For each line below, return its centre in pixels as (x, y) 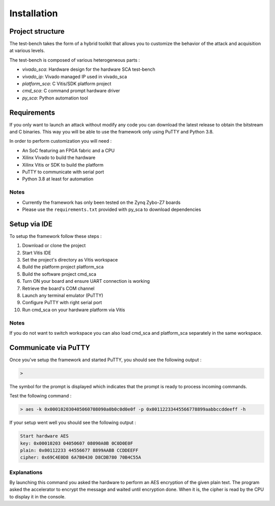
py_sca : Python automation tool (55, 98)
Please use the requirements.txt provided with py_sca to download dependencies (112, 209)
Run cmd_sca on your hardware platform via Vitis (74, 310)
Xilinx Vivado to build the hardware (59, 157)
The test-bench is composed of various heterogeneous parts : (75, 60)
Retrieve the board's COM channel (58, 288)
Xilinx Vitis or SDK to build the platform (63, 165)
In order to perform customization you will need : (61, 141)
